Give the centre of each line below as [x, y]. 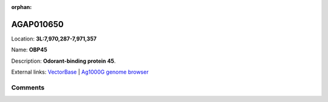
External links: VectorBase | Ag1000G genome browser [80, 72]
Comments [28, 88]
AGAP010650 [37, 24]
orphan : [22, 7]
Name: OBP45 [29, 50]
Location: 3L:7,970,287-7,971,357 [54, 39]
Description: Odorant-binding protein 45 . [63, 61]
